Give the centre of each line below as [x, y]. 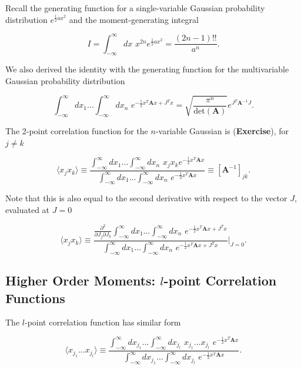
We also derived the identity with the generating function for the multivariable [147, 69]
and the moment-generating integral [134, 19]
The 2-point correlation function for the [77, 131]
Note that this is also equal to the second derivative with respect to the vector [146, 198]
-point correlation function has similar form [103, 322]
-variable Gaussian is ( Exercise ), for [222, 131]
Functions [35, 297]
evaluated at [28, 210]
